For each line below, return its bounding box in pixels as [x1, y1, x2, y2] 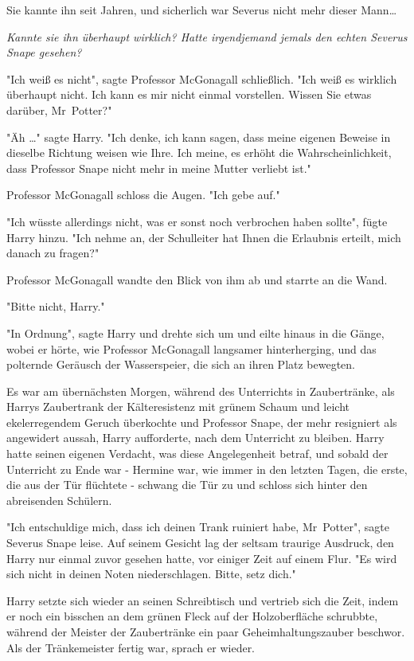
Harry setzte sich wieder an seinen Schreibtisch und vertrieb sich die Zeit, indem [6, 592, 399, 608]
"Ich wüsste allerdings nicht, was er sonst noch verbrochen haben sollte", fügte [6, 213, 388, 229]
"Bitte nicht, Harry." [6, 298, 105, 315]
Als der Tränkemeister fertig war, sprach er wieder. [6, 639, 256, 655]
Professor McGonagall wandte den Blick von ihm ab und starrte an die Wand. [6, 271, 388, 287]
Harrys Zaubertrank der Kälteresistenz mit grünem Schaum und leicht [6, 398, 350, 415]
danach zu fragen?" [6, 244, 100, 261]
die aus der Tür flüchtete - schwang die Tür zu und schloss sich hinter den [6, 476, 368, 493]
